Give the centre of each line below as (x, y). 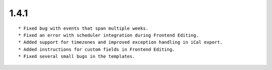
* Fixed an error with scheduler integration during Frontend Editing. (109, 35)
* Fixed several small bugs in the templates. (77, 56)
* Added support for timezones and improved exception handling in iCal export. (121, 42)
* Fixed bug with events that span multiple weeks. (83, 28)
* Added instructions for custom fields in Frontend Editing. (97, 49)
